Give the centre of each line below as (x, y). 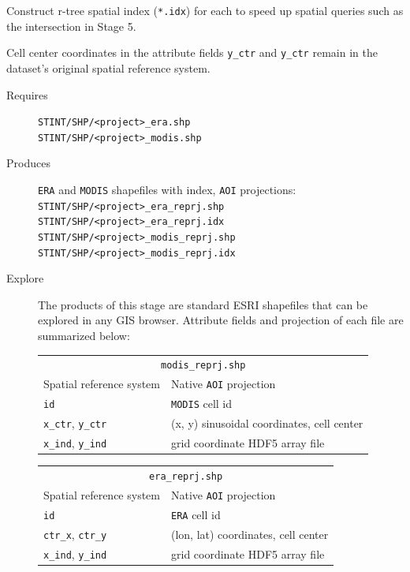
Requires (27, 94)
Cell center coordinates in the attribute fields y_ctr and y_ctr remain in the (192, 52)
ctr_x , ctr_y (75, 534)
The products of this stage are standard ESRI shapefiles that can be (203, 304)
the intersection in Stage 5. (71, 26)
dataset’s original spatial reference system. (108, 67)
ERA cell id (196, 514)
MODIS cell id (202, 404)
